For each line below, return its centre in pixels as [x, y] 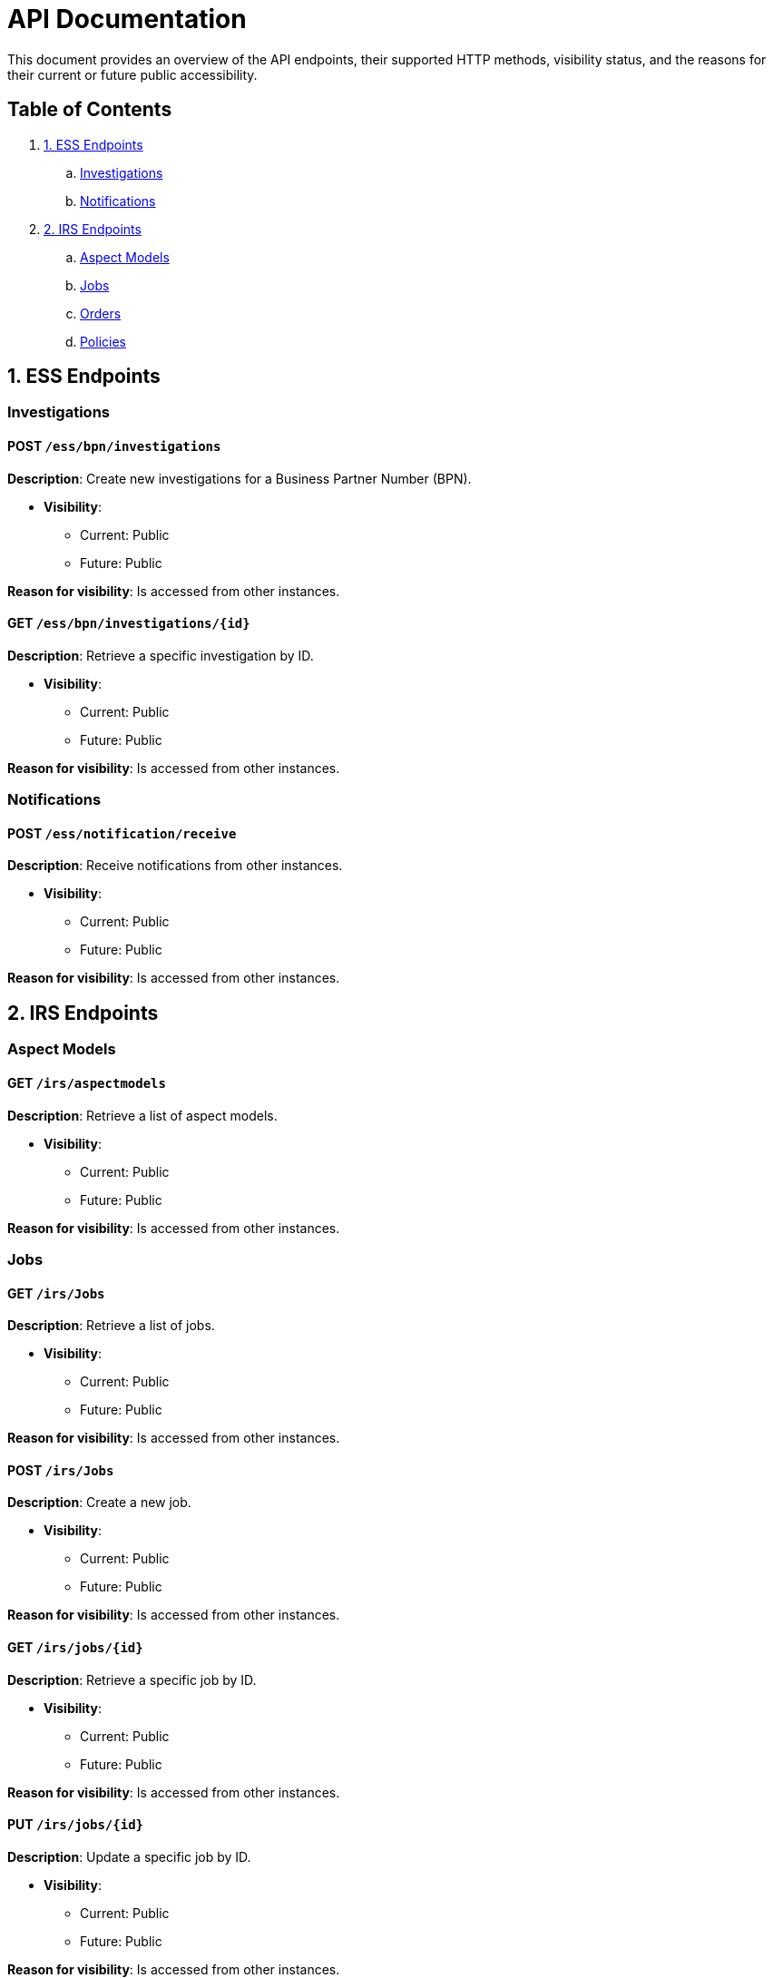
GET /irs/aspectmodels [87, 1082]
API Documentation [127, 19]
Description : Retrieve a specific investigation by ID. [161, 655]
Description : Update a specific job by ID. [129, 1856]
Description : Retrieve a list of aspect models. [142, 1115]
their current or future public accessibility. [132, 74]
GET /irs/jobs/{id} [75, 1647]
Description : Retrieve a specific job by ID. [132, 1679]
